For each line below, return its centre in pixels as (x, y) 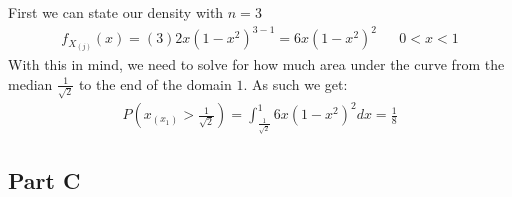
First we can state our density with (116, 12)
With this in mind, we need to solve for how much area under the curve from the (256, 64)
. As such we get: (295, 83)
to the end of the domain (155, 83)
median (30, 83)
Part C (44, 179)
